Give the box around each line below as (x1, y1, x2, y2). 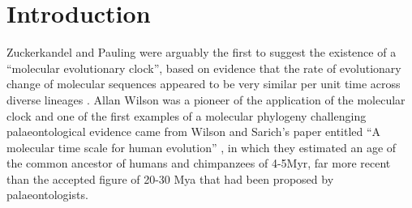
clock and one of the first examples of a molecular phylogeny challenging (6, 107, 367, 124)
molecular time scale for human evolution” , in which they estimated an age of (6, 138, 397, 155)
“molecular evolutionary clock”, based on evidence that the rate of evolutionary (6, 59, 401, 76)
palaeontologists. (6, 186, 88, 203)
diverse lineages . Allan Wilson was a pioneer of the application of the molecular (6, 91, 406, 108)
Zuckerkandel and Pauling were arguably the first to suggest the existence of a (6, 44, 397, 61)
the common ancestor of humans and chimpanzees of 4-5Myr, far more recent (6, 155, 391, 172)
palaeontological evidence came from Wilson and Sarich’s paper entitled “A (6, 123, 381, 140)
